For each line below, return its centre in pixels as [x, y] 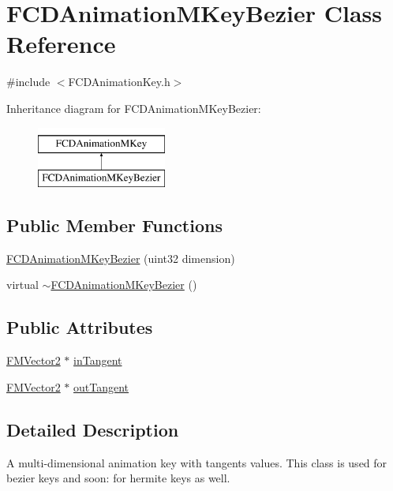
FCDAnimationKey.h [119, 82]
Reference [61, 44]
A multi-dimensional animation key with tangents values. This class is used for [197, 462]
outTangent [101, 386]
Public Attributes [80, 327]
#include [28, 82]
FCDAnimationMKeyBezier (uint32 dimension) [121, 258]
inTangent [98, 360]
